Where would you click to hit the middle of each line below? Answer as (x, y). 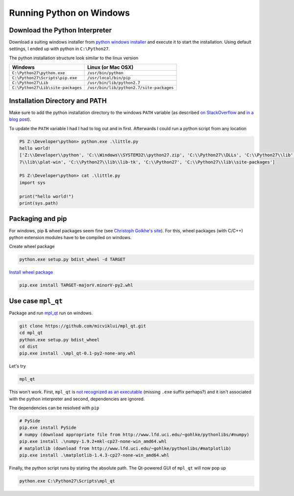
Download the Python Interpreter (61, 30)
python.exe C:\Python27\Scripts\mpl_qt (67, 481)
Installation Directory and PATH (58, 101)
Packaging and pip (38, 219)
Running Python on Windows (69, 13)
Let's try (18, 366)
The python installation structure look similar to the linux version (74, 58)
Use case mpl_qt (36, 301)
